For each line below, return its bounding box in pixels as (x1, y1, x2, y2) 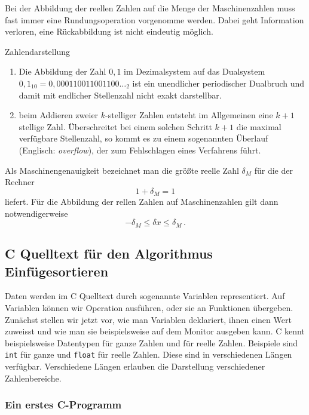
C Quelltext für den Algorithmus (5, 244, 213, 263)
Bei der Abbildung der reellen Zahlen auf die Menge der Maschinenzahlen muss (5, 2, 295, 14)
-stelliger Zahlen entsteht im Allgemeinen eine (105, 109, 273, 121)
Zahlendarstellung (5, 45, 71, 57)
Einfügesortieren (5, 262, 109, 280)
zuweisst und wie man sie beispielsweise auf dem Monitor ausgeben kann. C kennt (5, 325, 305, 337)
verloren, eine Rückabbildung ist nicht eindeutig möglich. (5, 25, 213, 38)
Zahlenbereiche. (5, 371, 62, 384)
